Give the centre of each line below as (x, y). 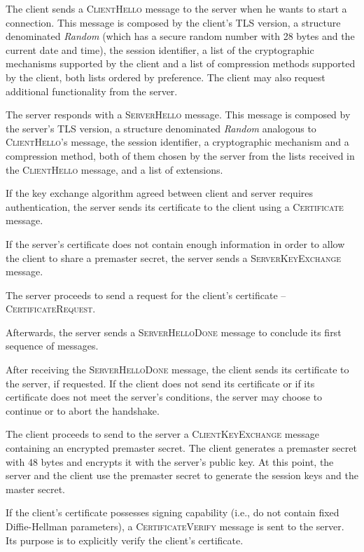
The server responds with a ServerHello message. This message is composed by (178, 115)
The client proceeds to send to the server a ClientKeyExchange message (162, 434)
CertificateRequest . (51, 309)
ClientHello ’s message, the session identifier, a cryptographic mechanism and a (177, 142)
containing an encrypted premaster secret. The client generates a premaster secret (181, 448)
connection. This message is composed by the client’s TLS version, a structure (173, 22)
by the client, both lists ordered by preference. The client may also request (166, 77)
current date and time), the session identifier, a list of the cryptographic (160, 49)
